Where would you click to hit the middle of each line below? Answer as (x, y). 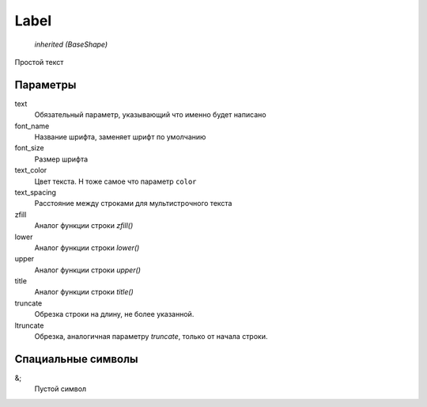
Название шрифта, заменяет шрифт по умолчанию (120, 137)
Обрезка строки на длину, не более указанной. (114, 314)
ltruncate (29, 325)
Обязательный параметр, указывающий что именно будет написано (150, 115)
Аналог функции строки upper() (88, 270)
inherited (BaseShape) (71, 44)
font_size (29, 148)
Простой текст (39, 62)
